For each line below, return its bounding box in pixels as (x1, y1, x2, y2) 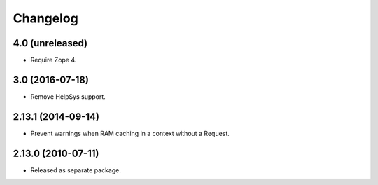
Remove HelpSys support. (30, 92, 106, 101)
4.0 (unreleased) (13, 37, 88, 49)
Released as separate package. (30, 165, 122, 174)
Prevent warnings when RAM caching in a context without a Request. (30, 129, 230, 137)
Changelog (13, 11, 78, 26)
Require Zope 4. (30, 56, 77, 64)
